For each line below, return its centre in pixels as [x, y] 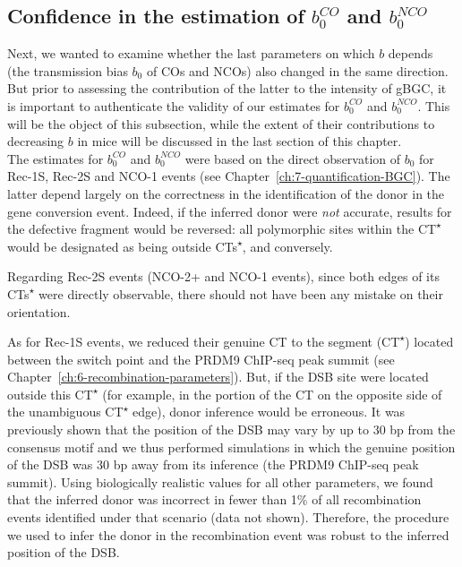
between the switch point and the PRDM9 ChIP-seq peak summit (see [201, 359]
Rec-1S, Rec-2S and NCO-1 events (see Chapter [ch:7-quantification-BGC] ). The [229, 176]
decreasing [36, 141]
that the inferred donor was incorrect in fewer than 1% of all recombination [214, 499]
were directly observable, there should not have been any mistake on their [241, 293]
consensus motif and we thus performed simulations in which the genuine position [231, 447]
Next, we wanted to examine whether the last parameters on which [191, 53]
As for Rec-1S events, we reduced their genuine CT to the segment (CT [204, 342]
